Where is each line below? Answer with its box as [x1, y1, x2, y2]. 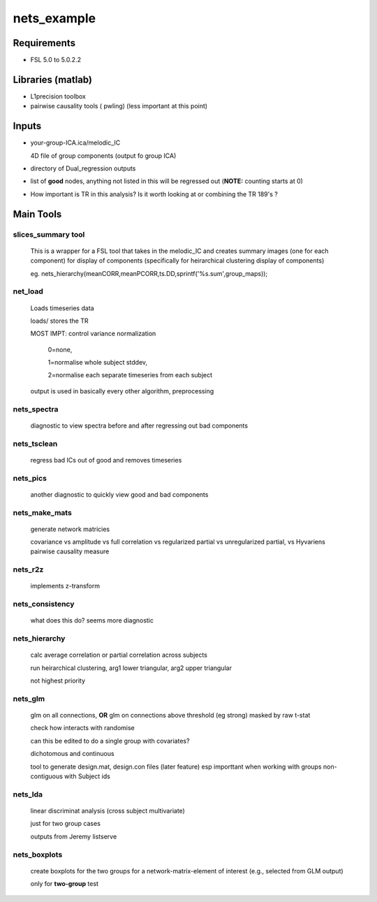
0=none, [47, 345, 73, 354]
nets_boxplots [13, 850, 63, 859]
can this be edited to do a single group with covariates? [30, 736, 190, 745]
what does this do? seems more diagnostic [30, 616, 154, 625]
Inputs [13, 120, 42, 132]
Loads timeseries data [30, 304, 94, 312]
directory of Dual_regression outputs [30, 164, 136, 173]
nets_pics [13, 473, 47, 483]
